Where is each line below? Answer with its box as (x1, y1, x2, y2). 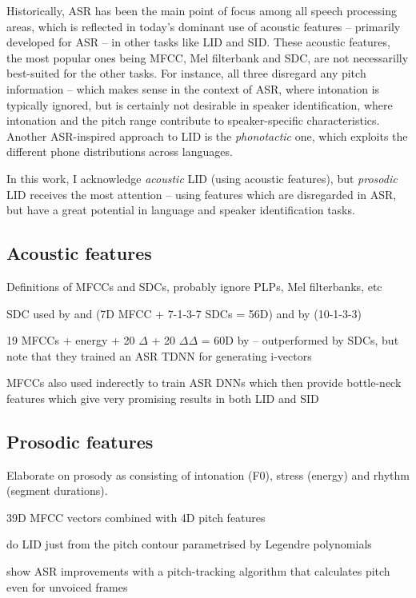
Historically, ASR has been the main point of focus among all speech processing (6, 2, 398, 18)
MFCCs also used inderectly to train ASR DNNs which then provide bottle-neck (6, 374, 402, 391)
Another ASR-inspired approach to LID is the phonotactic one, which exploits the (6, 127, 408, 144)
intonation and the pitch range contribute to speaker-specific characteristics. (6, 112, 380, 129)
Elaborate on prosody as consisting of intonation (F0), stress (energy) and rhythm (6, 466, 410, 483)
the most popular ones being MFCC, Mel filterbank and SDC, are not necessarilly (6, 49, 409, 66)
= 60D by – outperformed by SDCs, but (201, 332, 399, 349)
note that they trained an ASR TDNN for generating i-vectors (6, 347, 312, 364)
